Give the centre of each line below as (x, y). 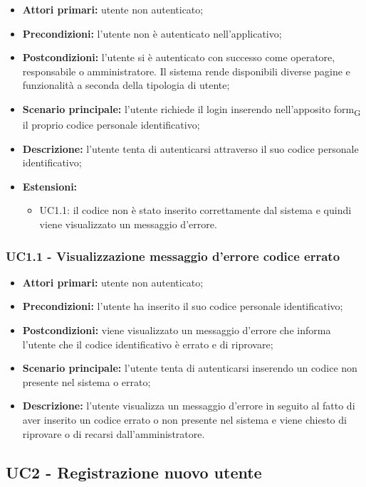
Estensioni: (50, 186)
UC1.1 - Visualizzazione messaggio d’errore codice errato (173, 256)
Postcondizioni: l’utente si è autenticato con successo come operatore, (179, 57)
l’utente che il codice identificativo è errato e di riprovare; (148, 344)
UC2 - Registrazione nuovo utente (134, 472)
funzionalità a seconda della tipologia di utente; (126, 85)
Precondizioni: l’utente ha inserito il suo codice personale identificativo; (183, 306)
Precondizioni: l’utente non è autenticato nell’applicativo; (152, 33)
